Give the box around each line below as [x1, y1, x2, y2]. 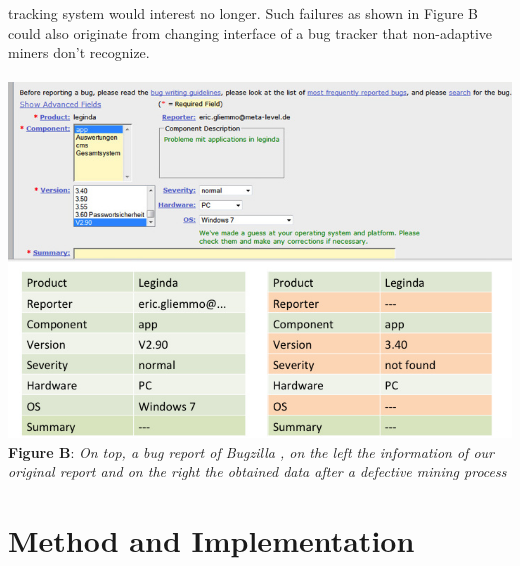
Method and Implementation [8, 520, 415, 561]
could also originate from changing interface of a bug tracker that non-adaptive [8, 22, 493, 43]
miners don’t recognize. [8, 42, 150, 63]
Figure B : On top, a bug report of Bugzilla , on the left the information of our [8, 441, 494, 462]
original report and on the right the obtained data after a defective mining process [8, 461, 507, 482]
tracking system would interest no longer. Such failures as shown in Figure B [8, 3, 479, 23]
